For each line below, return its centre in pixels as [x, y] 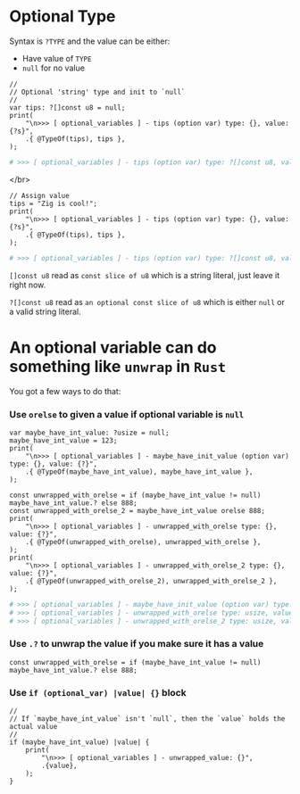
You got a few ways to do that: [65, 391]
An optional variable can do [113, 347]
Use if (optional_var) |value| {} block [98, 692]
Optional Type [62, 17]
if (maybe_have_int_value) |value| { [79, 742]
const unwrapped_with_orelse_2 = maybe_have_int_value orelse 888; [137, 510]
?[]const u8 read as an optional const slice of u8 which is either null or [147, 302]
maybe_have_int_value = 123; [63, 440]
